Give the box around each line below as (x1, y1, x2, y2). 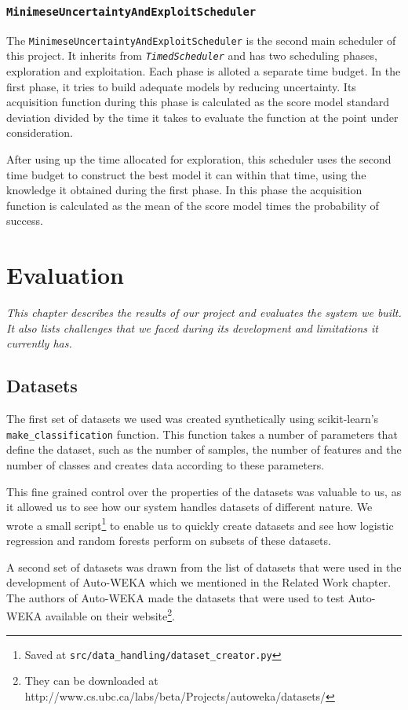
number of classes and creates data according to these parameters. (6, 456, 325, 473)
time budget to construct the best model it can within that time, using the (6, 166, 366, 182)
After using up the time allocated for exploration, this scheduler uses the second (6, 151, 392, 167)
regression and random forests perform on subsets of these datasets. (6, 532, 331, 549)
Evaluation (6, 259, 124, 291)
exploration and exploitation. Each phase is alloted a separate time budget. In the (6, 63, 401, 79)
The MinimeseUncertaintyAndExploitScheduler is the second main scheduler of (6, 31, 396, 48)
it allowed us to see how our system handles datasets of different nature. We (6, 498, 373, 515)
